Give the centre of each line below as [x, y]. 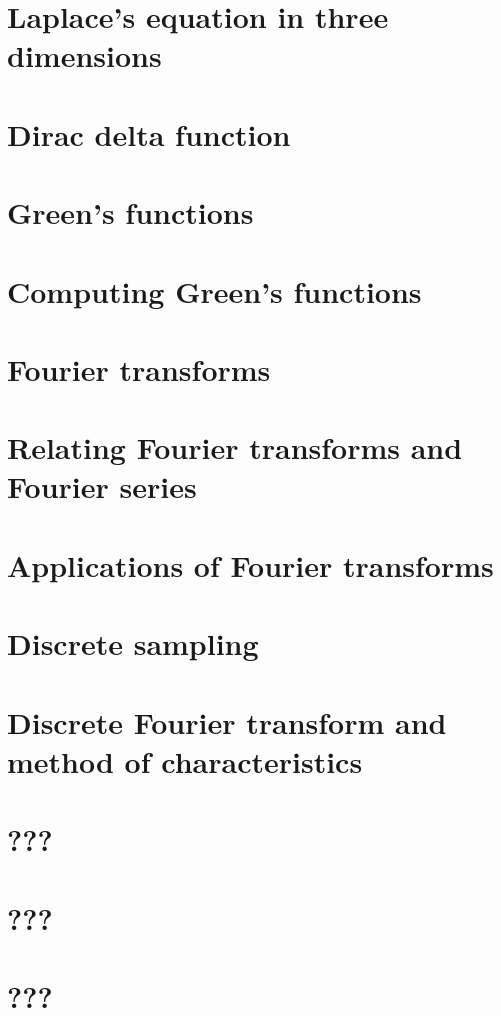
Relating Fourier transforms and [235, 447]
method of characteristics [185, 760]
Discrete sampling [133, 643]
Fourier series [102, 486]
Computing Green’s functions [214, 290]
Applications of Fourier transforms [250, 564]
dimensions [84, 55]
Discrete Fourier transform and [227, 721]
